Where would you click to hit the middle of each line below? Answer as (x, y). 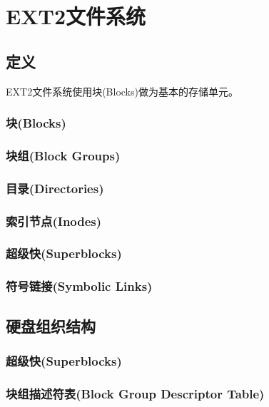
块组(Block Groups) (63, 155)
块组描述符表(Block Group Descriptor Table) (135, 393)
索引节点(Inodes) (54, 221)
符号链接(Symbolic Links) (79, 286)
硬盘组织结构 (51, 325)
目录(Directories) (55, 188)
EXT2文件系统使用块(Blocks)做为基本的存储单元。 (122, 91)
